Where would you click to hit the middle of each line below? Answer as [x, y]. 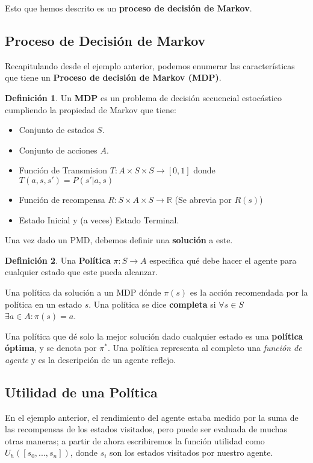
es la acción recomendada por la [249, 292]
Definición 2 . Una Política [58, 260]
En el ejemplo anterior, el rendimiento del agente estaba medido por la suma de [152, 417]
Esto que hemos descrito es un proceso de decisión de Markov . [129, 8]
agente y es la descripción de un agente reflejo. [91, 359]
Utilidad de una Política [81, 392]
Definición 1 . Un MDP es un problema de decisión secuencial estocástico [143, 97]
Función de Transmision [63, 170]
